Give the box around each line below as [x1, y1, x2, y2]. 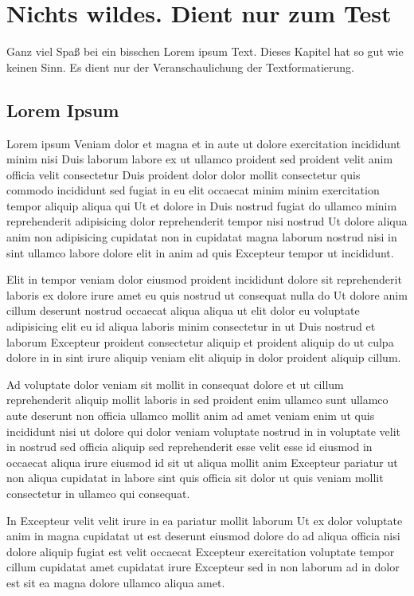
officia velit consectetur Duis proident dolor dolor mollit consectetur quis [6, 166, 361, 182]
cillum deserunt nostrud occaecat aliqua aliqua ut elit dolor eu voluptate [6, 302, 360, 319]
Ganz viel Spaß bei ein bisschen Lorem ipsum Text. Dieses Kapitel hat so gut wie [6, 43, 404, 60]
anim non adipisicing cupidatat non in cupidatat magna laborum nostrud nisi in [6, 229, 397, 245]
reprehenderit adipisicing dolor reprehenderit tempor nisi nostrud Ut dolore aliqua [6, 213, 408, 229]
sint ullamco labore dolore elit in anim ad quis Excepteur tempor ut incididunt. [6, 244, 394, 261]
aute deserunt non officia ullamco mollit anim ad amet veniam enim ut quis [6, 407, 375, 424]
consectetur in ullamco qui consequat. [6, 484, 190, 501]
